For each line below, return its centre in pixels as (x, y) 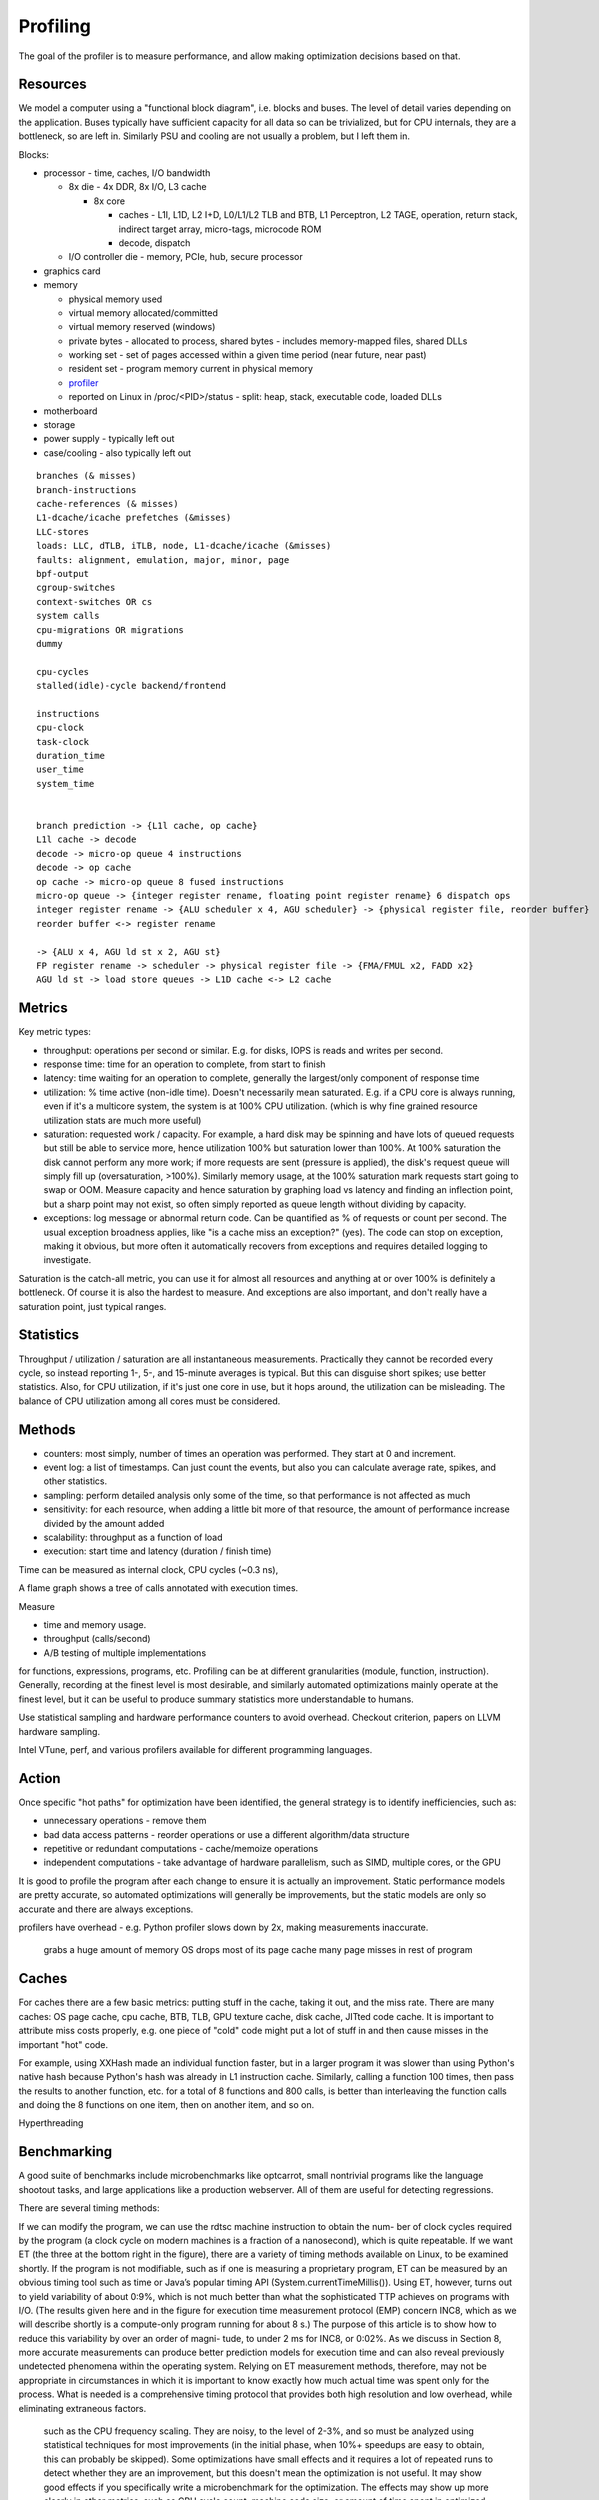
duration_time (70, 756)
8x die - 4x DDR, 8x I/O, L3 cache (137, 187)
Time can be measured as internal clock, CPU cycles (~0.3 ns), (148, 1569)
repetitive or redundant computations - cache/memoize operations (181, 1849)
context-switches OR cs (94, 601)
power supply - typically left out (109, 439)
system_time (65, 783)
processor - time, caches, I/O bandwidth (127, 173)
